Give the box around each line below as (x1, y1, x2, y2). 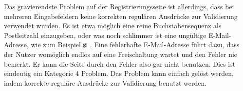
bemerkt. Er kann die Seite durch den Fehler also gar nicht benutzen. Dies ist (4, 58, 236, 69)
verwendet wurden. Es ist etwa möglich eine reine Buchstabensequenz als (4, 20, 222, 31)
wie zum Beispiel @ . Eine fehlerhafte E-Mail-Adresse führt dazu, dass (31, 39, 240, 50)
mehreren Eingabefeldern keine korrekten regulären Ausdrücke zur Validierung (4, 11, 238, 21)
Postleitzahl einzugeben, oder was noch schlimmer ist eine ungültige (4, 30, 206, 40)
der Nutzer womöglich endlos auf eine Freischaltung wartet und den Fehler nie (4, 49, 238, 59)
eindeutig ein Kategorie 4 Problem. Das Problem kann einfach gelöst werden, (4, 68, 234, 78)
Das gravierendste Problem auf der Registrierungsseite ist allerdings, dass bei (4, 1, 234, 11)
